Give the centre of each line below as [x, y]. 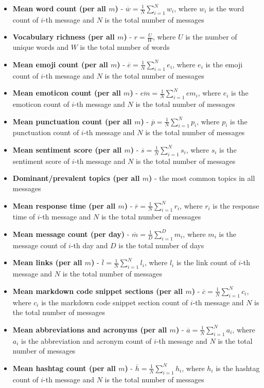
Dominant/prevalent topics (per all [76, 178]
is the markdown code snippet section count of [115, 302]
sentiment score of [41, 161]
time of [24, 217]
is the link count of [206, 262]
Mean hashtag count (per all [64, 368]
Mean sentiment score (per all [67, 149]
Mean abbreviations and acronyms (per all [90, 329]
